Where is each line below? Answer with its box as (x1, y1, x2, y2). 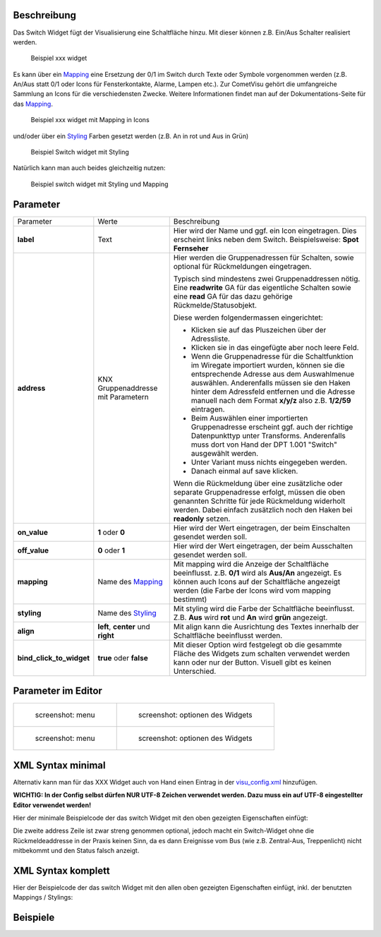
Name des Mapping (97, 576, 163, 586)
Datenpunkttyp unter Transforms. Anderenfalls (190, 430, 346, 440)
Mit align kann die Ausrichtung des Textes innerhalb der (173, 622, 359, 631)
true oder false (97, 653, 148, 663)
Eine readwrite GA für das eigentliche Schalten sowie (173, 282, 351, 292)
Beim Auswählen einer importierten (190, 413, 308, 423)
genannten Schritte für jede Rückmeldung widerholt (173, 496, 346, 506)
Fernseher (173, 243, 209, 253)
